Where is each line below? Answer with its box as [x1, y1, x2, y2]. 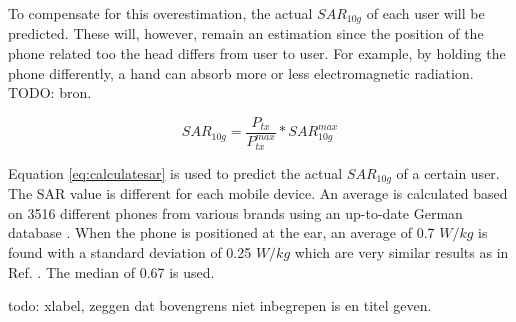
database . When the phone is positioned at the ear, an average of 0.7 [8, 222, 435, 243]
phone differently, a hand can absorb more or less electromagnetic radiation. [8, 62, 474, 83]
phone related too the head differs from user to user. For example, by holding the [8, 43, 506, 64]
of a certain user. [396, 162, 500, 183]
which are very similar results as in [294, 241, 509, 262]
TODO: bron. [8, 82, 92, 103]
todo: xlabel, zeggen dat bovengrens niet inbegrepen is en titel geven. [8, 295, 432, 316]
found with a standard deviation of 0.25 [8, 241, 252, 262]
